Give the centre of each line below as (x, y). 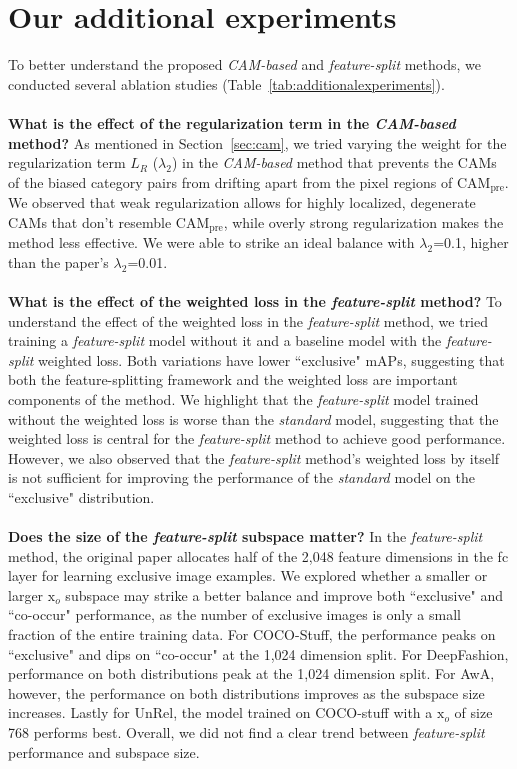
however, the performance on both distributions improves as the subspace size (246, 692)
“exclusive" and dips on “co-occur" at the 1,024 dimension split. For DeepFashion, (258, 653)
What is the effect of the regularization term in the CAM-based (232, 122)
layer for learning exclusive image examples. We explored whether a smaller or (248, 575)
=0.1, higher (471, 242)
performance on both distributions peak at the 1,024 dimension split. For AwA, (251, 673)
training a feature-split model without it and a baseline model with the (225, 340)
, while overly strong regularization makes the (363, 221)
